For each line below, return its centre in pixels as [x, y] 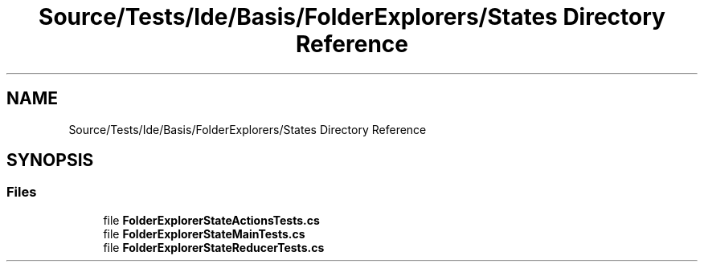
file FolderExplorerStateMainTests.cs [204, 233]
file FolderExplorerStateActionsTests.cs [211, 220]
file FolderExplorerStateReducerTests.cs [214, 247]
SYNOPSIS [50, 160]
